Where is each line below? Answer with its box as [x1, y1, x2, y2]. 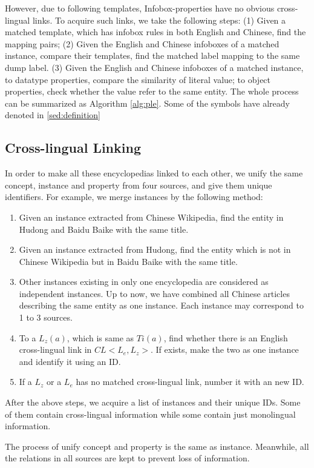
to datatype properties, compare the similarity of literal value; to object [5, 73, 271, 85]
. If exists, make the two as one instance [150, 343, 299, 356]
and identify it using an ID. [19, 355, 121, 367]
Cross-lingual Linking [5, 138, 141, 157]
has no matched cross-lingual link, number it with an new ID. [76, 375, 304, 388]
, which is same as [67, 331, 134, 344]
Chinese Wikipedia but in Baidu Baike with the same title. [19, 255, 238, 267]
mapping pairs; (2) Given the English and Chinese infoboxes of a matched [5, 37, 280, 50]
